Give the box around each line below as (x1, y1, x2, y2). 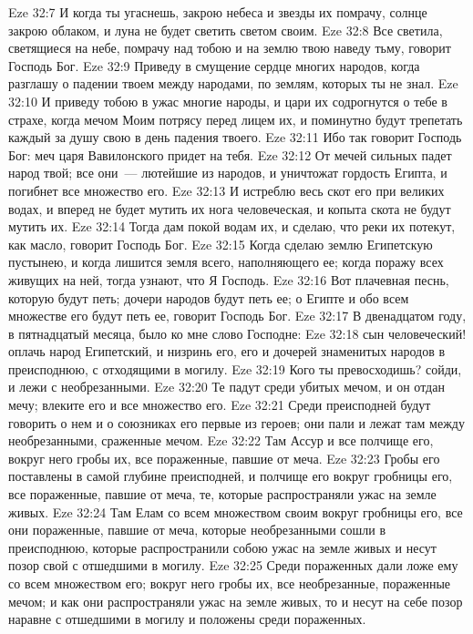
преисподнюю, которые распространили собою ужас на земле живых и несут (8, 537, 437, 557)
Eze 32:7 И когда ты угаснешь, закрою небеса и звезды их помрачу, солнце (8, 3, 427, 21)
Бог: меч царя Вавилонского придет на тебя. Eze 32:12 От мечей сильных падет (8, 145, 452, 164)
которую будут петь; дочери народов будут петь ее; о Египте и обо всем (8, 288, 409, 307)
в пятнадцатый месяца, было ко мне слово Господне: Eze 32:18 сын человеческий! (8, 323, 467, 343)
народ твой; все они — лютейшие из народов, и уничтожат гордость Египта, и (8, 163, 447, 182)
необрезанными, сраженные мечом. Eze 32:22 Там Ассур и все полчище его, (8, 431, 434, 450)
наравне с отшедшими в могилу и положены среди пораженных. (8, 609, 366, 629)
